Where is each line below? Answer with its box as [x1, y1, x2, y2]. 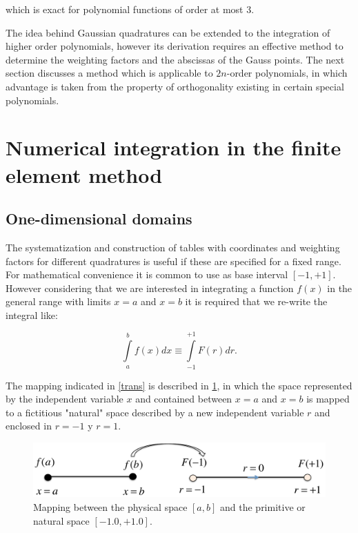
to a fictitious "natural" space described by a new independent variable [6, 405, 304, 419]
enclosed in [6, 418, 52, 433]
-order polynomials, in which [226, 66, 348, 80]
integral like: [6, 307, 58, 322]
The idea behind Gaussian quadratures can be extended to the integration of [6, 25, 330, 39]
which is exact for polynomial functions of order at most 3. [6, 2, 255, 16]
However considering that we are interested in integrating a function [6, 280, 294, 295]
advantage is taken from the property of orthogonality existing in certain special [6, 79, 344, 93]
